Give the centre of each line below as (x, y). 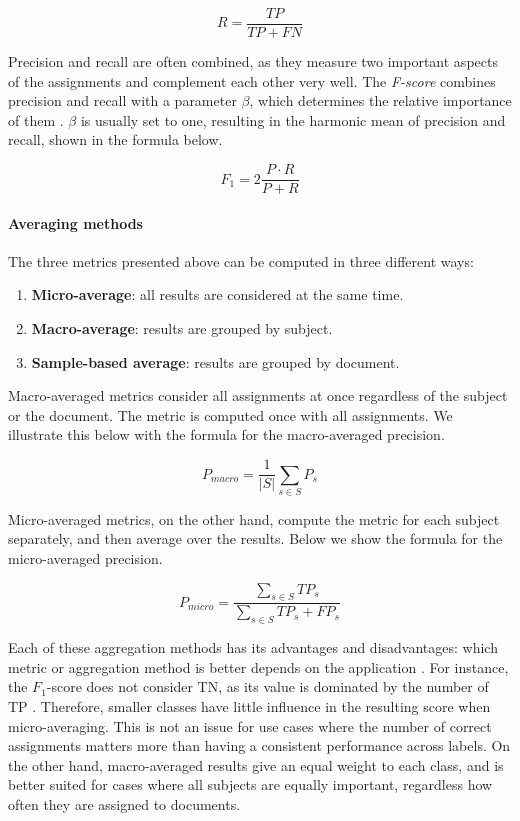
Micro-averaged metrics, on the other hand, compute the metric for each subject (254, 518)
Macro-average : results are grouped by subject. (182, 328)
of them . (36, 119)
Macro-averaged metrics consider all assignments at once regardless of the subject (258, 395)
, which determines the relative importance (380, 100)
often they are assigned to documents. (124, 804)
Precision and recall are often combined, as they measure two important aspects (253, 61)
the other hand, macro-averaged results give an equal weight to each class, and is (256, 764)
